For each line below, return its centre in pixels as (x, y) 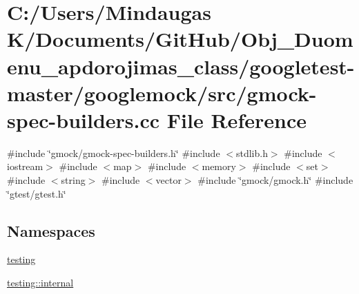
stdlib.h (252, 153)
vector (168, 180)
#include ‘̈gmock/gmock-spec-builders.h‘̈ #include (114, 153)
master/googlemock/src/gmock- (162, 93)
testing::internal (40, 283)
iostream (25, 166)
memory (219, 166)
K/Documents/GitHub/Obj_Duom (180, 39)
